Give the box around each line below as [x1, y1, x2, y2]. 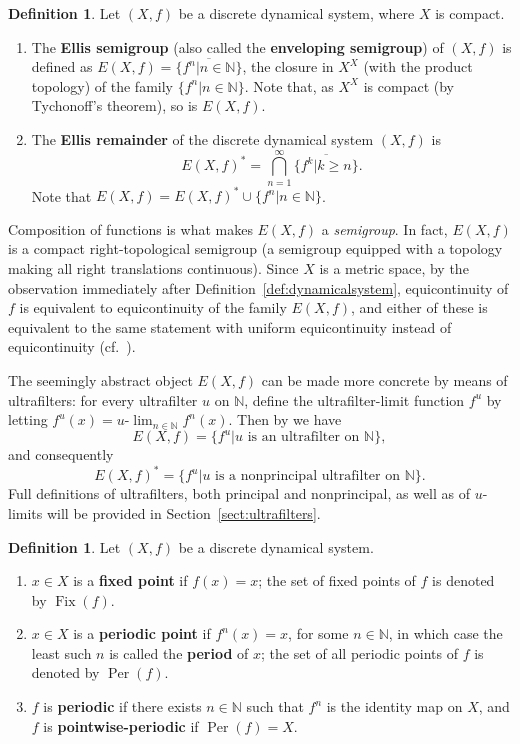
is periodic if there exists [43, 696, 202, 717]
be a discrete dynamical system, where [178, 3, 415, 23]
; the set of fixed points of [258, 570, 416, 591]
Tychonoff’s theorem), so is [31, 95, 198, 116]
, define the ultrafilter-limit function [244, 389, 465, 410]
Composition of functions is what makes [8, 218, 253, 239]
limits [8, 502, 43, 523]
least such [31, 642, 92, 663]
